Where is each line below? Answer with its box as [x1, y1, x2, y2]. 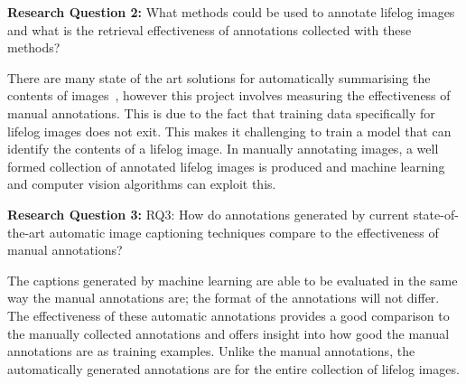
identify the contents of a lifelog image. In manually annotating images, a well [7, 139, 439, 158]
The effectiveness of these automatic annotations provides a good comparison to [7, 305, 450, 324]
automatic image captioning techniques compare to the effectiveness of [49, 222, 439, 241]
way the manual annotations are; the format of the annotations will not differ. [7, 288, 440, 307]
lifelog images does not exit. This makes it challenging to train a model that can [7, 121, 452, 140]
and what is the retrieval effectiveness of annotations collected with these [7, 20, 412, 39]
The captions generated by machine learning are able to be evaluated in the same [7, 270, 458, 289]
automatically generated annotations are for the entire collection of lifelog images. [7, 359, 460, 378]
